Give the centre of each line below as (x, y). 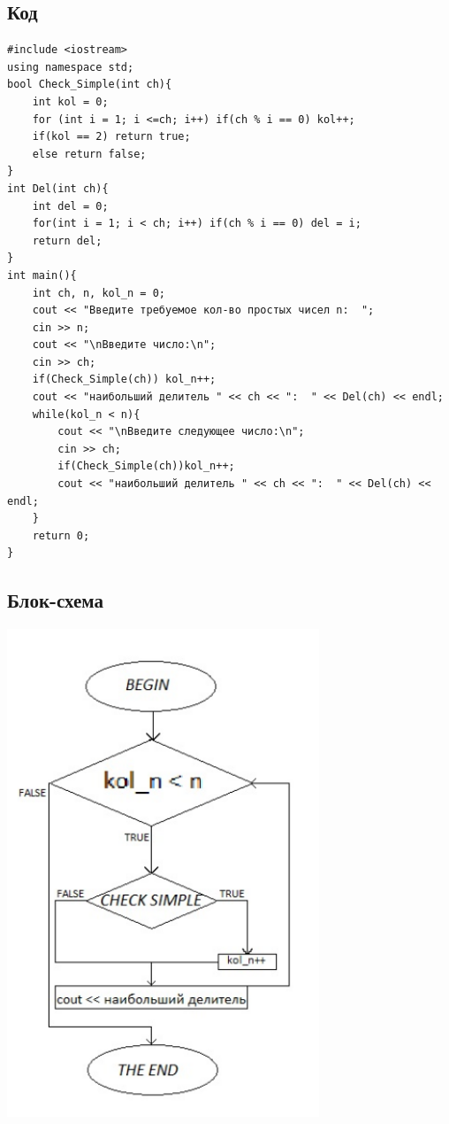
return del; (67, 240)
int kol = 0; (70, 101)
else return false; (89, 154)
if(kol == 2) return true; (111, 137)
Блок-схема (56, 600)
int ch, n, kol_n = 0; (99, 293)
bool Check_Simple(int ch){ (90, 85)
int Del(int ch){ (58, 188)
